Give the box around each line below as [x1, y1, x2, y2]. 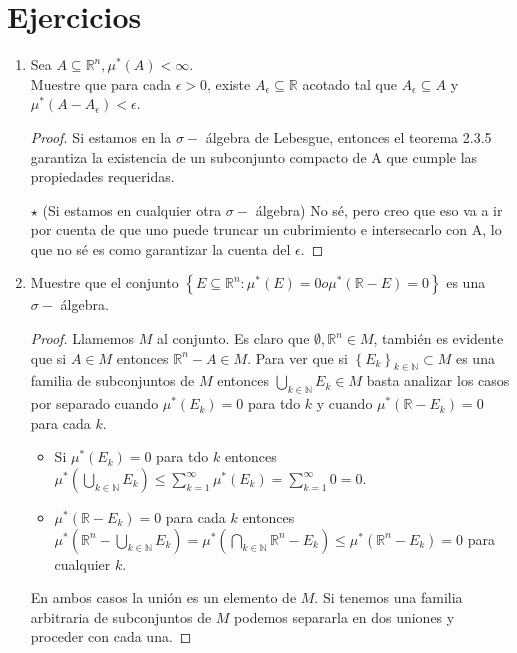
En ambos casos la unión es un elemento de [30, 587, 297, 608]
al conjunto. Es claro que [156, 328, 310, 349]
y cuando [316, 393, 373, 414]
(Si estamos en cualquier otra [42, 199, 222, 220]
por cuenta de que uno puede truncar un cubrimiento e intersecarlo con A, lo [30, 219, 502, 240]
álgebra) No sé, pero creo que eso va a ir [255, 199, 503, 220]
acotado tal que [302, 73, 397, 94]
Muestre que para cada [30, 73, 171, 94]
